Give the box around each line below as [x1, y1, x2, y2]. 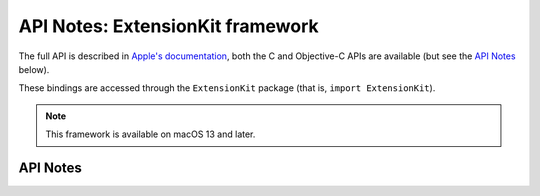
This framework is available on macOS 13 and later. [45, 128, 256, 140]
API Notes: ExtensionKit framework [18, 15, 319, 37]
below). [18, 63, 50, 75]
